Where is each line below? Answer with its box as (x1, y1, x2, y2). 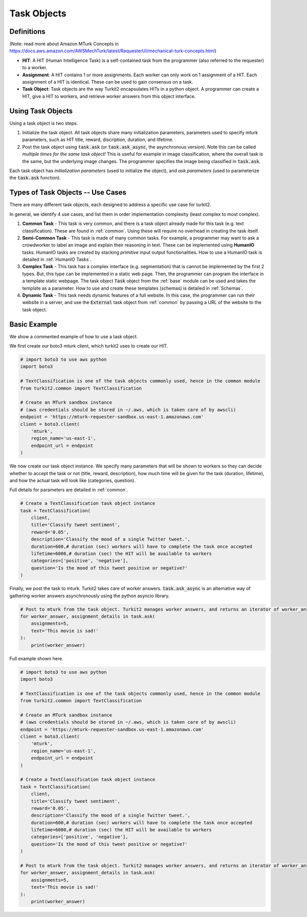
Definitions (9, 27, 46, 36)
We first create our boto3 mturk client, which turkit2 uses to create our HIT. (9, 343, 168, 349)
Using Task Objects (9, 107, 73, 115)
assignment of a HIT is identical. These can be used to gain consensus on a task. (22, 79, 193, 85)
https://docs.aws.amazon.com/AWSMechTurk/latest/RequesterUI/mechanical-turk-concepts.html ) (9, 48, 217, 54)
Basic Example (9, 320, 57, 329)
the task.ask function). (9, 175, 61, 181)
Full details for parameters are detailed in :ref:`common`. (9, 487, 128, 493)
